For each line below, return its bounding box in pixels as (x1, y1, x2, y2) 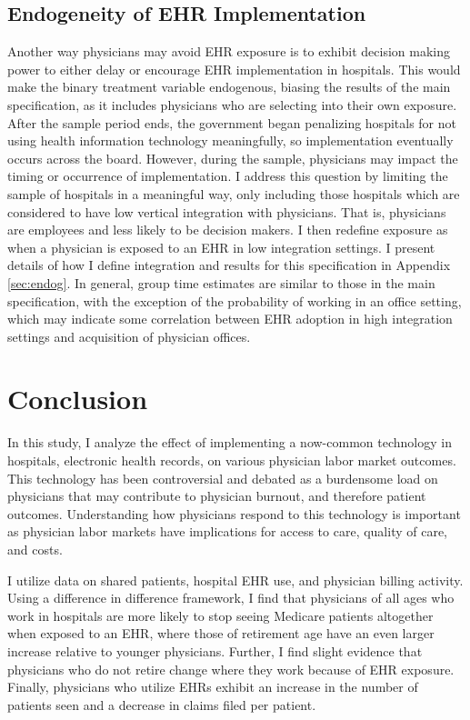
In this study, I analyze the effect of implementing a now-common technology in (7, 433, 452, 452)
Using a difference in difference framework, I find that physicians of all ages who (7, 588, 455, 607)
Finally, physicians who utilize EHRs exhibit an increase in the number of (7, 677, 418, 696)
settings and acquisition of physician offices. (7, 326, 251, 345)
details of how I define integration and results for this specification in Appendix (7, 255, 451, 275)
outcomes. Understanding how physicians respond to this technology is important (7, 504, 461, 523)
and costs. (7, 539, 63, 558)
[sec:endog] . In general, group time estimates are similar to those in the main (7, 273, 435, 292)
